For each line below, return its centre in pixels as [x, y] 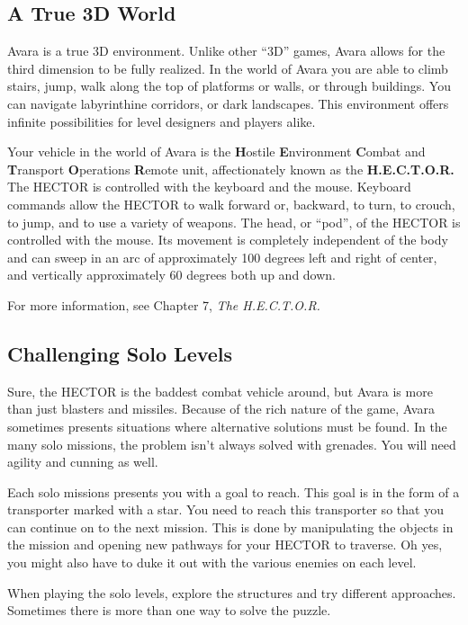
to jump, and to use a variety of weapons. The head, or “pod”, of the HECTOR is [234, 222]
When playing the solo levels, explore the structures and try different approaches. [232, 592]
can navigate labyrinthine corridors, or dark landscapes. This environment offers [228, 103]
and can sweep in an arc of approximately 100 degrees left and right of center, [222, 257]
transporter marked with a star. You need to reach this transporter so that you [225, 509]
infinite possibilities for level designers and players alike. [162, 121]
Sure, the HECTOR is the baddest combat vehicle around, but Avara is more [220, 391]
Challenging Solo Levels [120, 353]
